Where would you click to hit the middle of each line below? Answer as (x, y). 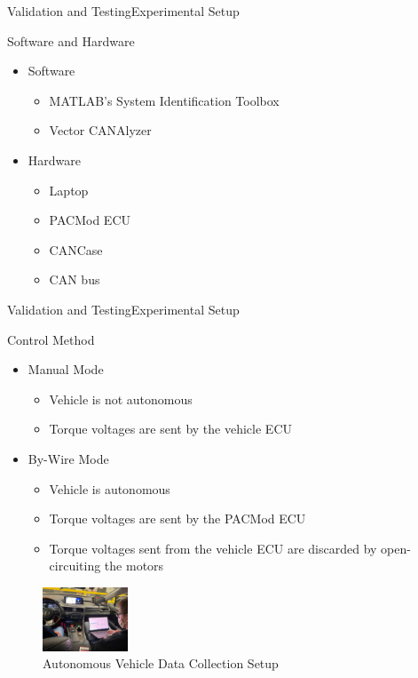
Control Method (51, 339)
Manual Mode (66, 369)
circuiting (75, 566)
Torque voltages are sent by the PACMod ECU (177, 518)
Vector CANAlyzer (100, 130)
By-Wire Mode (68, 458)
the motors (134, 566)
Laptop (69, 190)
